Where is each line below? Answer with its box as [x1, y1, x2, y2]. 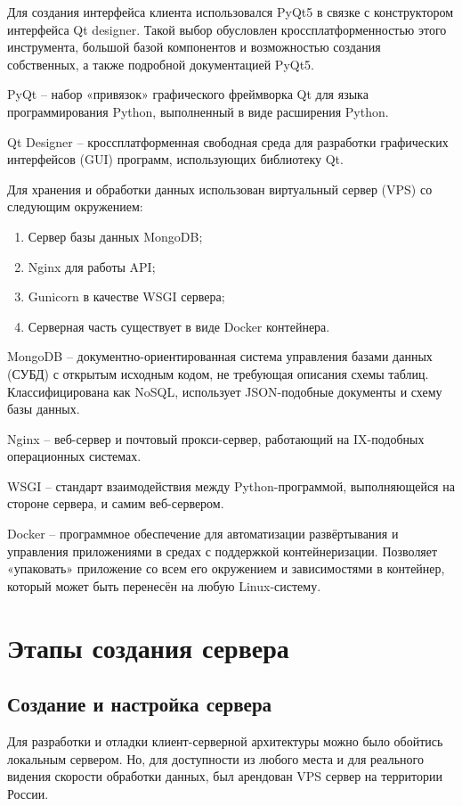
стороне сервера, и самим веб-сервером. [7, 494, 224, 513]
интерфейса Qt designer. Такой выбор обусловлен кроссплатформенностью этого [7, 20, 447, 38]
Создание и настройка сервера [7, 690, 272, 718]
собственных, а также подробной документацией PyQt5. [7, 54, 315, 73]
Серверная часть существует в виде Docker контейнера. [28, 317, 330, 335]
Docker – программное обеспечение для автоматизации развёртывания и [7, 524, 399, 543]
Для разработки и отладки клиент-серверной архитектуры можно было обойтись [7, 732, 443, 751]
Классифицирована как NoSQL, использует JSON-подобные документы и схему [7, 382, 442, 400]
